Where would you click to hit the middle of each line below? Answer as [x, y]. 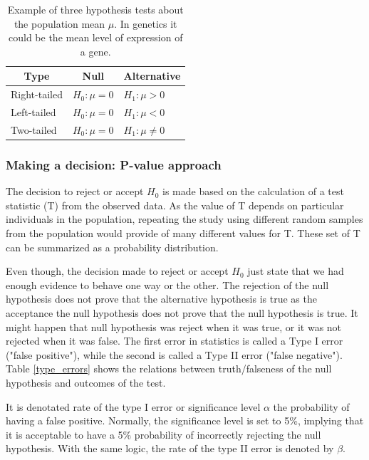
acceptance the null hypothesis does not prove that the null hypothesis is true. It [182, 312]
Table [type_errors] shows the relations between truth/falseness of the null [169, 368]
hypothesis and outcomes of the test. [86, 382]
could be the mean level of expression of [96, 37]
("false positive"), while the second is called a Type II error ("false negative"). [174, 354]
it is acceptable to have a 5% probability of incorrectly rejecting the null [163, 434]
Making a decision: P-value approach [114, 164]
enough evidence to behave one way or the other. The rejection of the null [167, 284]
